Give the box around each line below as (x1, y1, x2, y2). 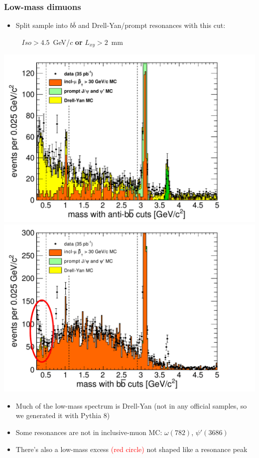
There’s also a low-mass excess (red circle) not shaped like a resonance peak (15, 444, 248, 454)
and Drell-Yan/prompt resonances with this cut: (78, 20, 226, 30)
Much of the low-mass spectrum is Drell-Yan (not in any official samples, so (15, 400, 247, 411)
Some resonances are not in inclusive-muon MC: (15, 427, 162, 437)
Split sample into (15, 20, 68, 30)
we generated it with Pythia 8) (15, 410, 110, 421)
